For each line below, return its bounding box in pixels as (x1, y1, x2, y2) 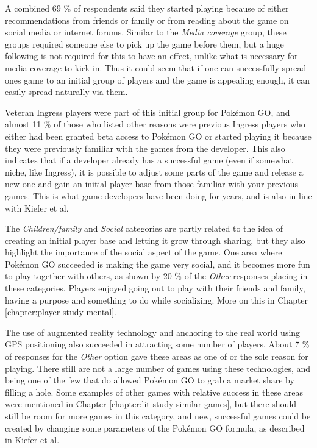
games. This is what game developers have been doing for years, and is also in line (5, 189, 312, 202)
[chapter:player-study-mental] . (5, 305, 116, 318)
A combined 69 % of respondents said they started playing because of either (5, 2, 289, 14)
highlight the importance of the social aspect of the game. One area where (5, 246, 282, 258)
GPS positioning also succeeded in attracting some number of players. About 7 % (5, 338, 310, 350)
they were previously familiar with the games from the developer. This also (5, 141, 285, 154)
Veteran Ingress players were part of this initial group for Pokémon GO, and (5, 105, 290, 118)
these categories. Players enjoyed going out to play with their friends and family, (5, 282, 305, 294)
